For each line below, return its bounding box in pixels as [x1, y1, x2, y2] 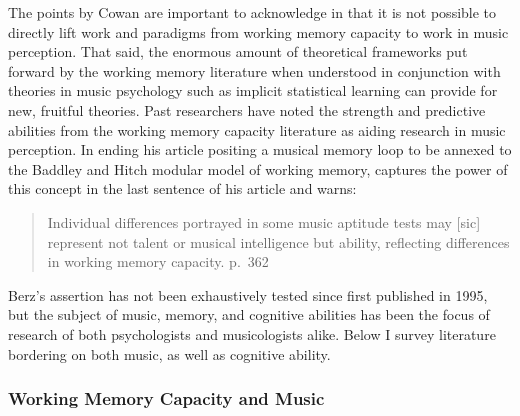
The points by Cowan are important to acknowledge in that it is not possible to [8, 2, 497, 22]
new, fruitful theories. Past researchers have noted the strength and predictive [8, 99, 486, 120]
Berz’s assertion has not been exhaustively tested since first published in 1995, [8, 284, 488, 305]
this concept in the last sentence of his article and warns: [8, 178, 357, 199]
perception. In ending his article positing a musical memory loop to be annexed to [8, 139, 512, 160]
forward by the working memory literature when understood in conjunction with [8, 60, 501, 81]
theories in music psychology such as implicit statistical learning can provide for [8, 80, 498, 101]
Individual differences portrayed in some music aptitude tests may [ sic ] [47, 211, 481, 232]
